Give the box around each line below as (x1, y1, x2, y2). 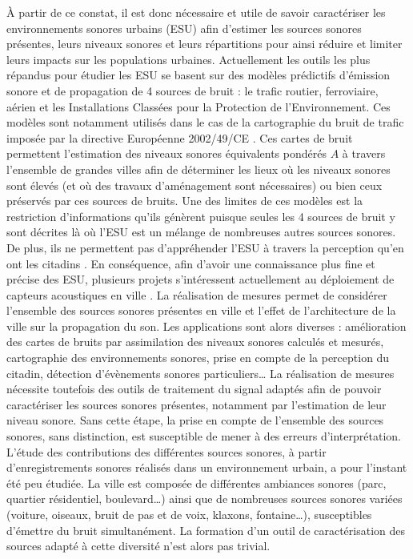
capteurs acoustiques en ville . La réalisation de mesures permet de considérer (6, 286, 387, 303)
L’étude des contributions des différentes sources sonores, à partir (6, 443, 327, 460)
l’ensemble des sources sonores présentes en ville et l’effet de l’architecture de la (6, 302, 396, 319)
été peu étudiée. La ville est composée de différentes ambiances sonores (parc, (6, 474, 387, 491)
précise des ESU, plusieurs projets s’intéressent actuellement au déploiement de (6, 271, 395, 288)
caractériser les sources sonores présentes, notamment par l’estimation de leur (6, 396, 387, 412)
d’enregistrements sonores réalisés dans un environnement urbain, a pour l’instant (6, 459, 407, 476)
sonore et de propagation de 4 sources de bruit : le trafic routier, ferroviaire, (6, 82, 379, 99)
